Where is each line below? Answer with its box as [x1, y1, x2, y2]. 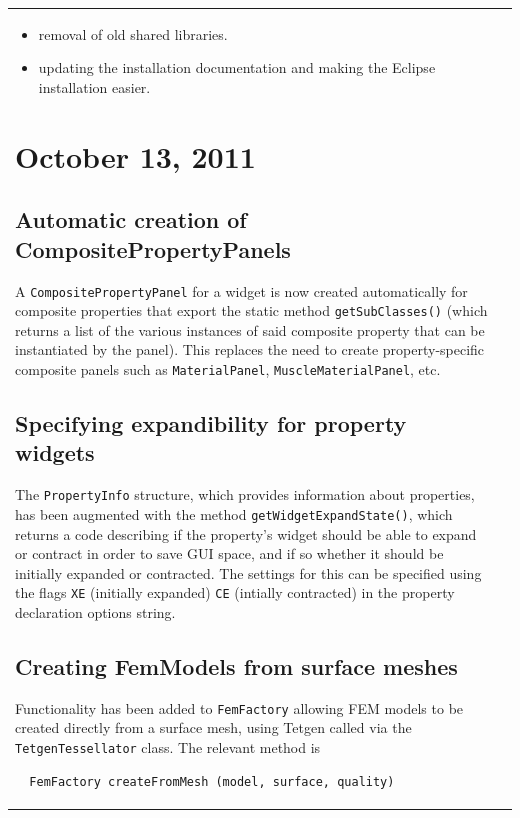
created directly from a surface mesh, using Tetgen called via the [15, 717, 412, 738]
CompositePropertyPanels [15, 233, 291, 264]
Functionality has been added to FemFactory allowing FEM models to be [15, 697, 464, 718]
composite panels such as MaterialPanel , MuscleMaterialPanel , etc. [15, 359, 441, 379]
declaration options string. [15, 602, 176, 622]
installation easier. [38, 76, 151, 97]
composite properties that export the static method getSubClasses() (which [15, 300, 488, 321]
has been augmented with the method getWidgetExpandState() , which [15, 503, 453, 524]
